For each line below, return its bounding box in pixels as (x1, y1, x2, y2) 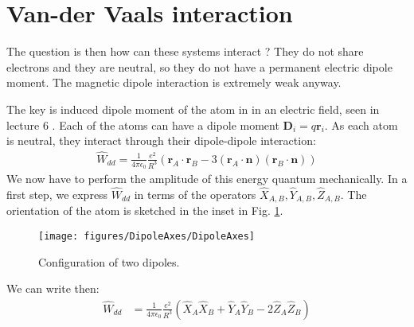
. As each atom (324, 116, 398, 133)
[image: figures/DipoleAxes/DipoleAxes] (38, 231, 256, 243)
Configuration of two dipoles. (38, 253, 180, 270)
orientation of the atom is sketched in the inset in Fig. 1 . (6, 202, 283, 219)
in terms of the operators (134, 185, 256, 202)
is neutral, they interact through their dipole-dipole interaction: (6, 132, 316, 149)
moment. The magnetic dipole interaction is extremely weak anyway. (6, 74, 342, 91)
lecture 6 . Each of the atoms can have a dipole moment (6, 116, 279, 133)
